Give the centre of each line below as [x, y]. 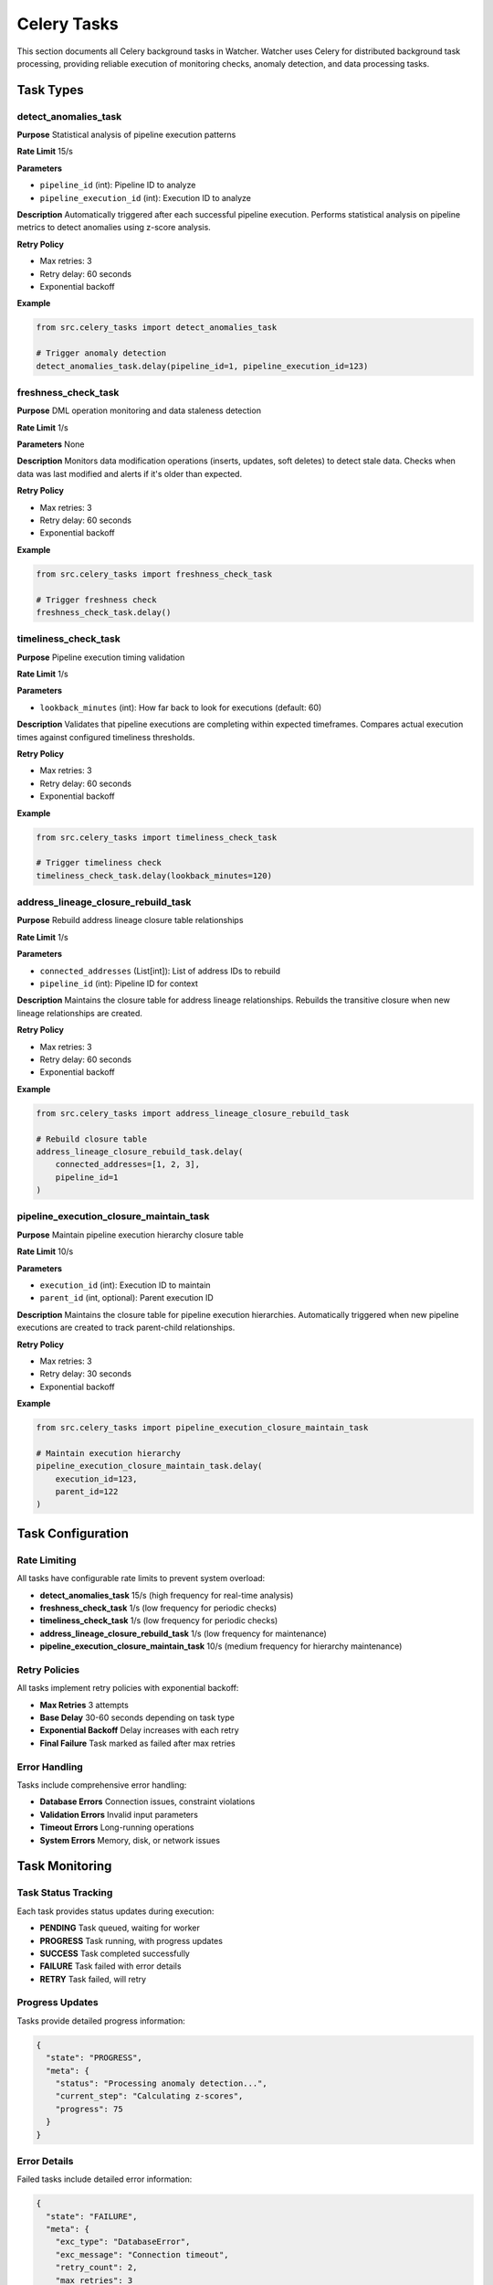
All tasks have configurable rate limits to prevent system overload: [141, 1578]
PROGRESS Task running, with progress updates [131, 1940]
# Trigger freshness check [96, 600]
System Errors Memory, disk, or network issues [130, 1840]
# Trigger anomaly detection [101, 353]
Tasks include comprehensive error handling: [102, 1785]
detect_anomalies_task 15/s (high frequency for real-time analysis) [167, 1595]
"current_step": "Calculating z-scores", [149, 2096]
